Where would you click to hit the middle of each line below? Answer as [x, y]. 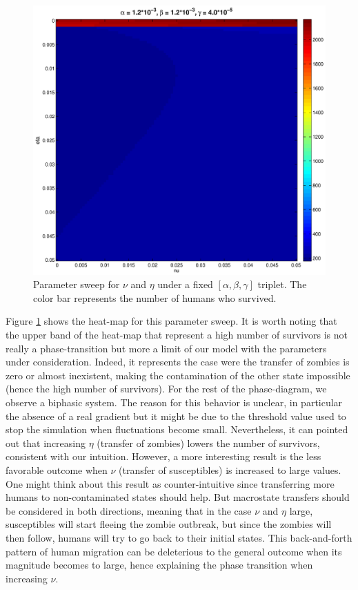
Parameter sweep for [77, 284]
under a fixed [185, 284]
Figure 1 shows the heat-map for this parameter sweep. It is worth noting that [171, 321]
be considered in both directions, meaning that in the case [129, 510]
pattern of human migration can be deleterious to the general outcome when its [174, 551]
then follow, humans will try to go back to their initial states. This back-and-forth [179, 537]
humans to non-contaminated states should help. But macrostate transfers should [178, 497]
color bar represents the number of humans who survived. [155, 297]
